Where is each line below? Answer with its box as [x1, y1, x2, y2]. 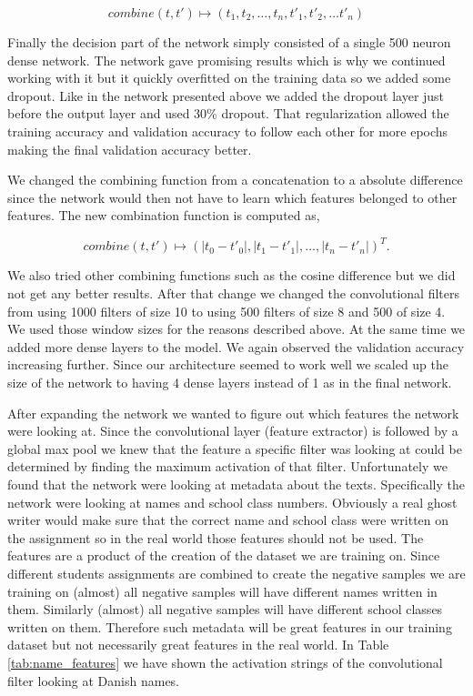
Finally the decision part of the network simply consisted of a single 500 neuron [7, 33, 451, 51]
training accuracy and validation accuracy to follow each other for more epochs [7, 121, 448, 140]
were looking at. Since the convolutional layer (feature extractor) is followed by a [7, 421, 458, 440]
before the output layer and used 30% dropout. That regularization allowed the [7, 104, 449, 123]
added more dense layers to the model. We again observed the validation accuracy [7, 337, 465, 356]
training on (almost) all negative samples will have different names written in [7, 581, 438, 600]
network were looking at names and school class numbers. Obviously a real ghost [7, 492, 458, 511]
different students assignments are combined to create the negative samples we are [7, 563, 466, 582]
